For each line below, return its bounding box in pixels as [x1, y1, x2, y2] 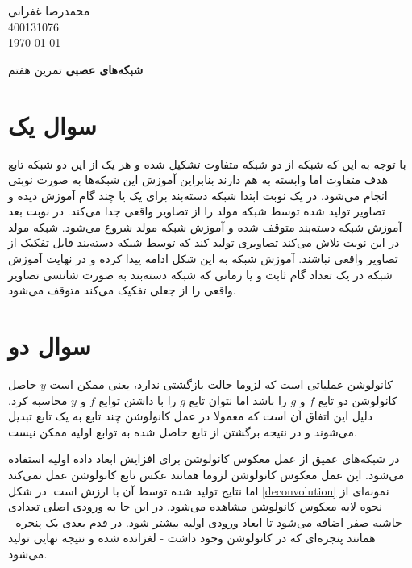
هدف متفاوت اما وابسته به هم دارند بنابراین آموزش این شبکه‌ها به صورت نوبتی [8, 171, 389, 188]
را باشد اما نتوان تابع [189, 391, 287, 408]
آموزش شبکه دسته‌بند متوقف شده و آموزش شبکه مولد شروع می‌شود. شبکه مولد [8, 218, 402, 235]
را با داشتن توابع [98, 391, 177, 408]
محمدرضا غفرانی [8, 2, 90, 19]
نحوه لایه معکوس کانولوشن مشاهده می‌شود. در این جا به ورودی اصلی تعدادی [8, 498, 383, 515]
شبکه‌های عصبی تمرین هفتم [8, 61, 144, 77]
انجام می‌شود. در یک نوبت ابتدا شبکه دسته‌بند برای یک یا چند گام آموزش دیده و [8, 186, 388, 203]
